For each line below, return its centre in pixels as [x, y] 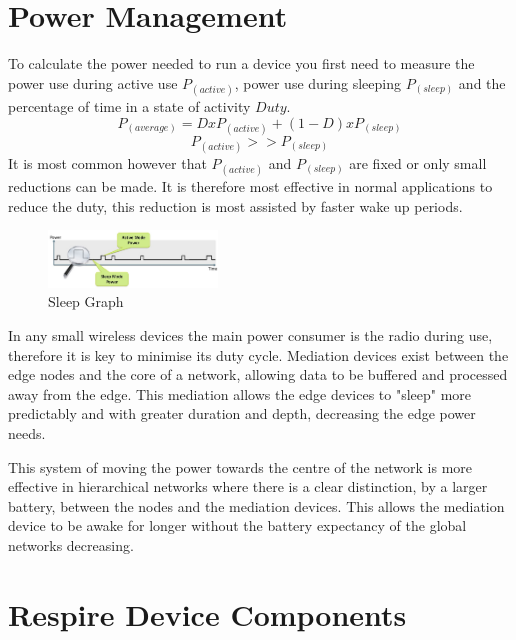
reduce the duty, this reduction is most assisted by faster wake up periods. [235, 205]
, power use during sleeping [317, 82]
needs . [27, 433]
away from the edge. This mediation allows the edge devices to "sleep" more [240, 393]
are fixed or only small [418, 162]
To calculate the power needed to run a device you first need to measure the [241, 63]
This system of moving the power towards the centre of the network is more [240, 466]
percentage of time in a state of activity [129, 105]
